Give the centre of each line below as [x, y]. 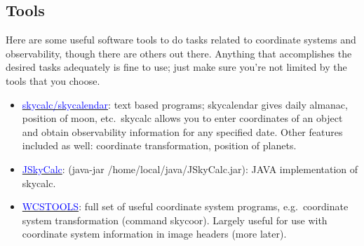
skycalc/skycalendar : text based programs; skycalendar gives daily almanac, [185, 104]
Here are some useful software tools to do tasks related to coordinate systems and [181, 40]
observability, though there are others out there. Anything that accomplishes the [179, 53]
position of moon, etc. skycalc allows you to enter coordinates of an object [182, 118]
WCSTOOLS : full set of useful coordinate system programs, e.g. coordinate [185, 206]
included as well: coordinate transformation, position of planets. [159, 145]
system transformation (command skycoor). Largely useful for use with [175, 220]
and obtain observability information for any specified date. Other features [182, 131]
